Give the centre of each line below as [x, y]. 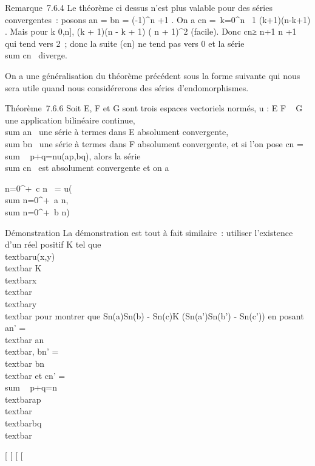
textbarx [21, 280]
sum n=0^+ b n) [37, 211]
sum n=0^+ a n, [37, 200]
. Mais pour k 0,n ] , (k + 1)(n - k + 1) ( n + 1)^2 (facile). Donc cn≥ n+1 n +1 [151, 31]
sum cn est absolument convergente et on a [87, 168]
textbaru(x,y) [30, 256]
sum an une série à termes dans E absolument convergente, [117, 132]
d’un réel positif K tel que [53, 244]
